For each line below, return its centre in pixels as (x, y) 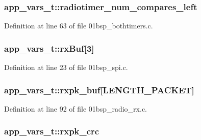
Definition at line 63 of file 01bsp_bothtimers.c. (79, 26)
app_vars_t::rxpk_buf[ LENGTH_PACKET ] (99, 90)
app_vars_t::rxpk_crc (52, 131)
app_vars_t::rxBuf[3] (49, 48)
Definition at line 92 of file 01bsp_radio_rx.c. (76, 108)
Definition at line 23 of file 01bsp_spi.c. (66, 67)
